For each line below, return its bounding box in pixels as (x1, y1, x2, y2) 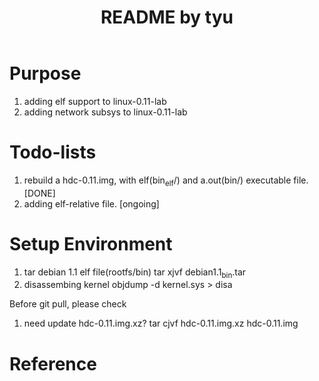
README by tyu (100, 6, 234, 29)
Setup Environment (9, 232, 173, 255)
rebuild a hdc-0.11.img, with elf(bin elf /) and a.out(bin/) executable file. (23, 174, 309, 188)
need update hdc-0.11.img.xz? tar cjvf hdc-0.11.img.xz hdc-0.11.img (23, 317, 299, 330)
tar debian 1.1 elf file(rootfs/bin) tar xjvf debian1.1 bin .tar (23, 266, 247, 280)
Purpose (9, 62, 82, 85)
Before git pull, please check (9, 298, 127, 310)
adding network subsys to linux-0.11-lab (23, 106, 188, 118)
